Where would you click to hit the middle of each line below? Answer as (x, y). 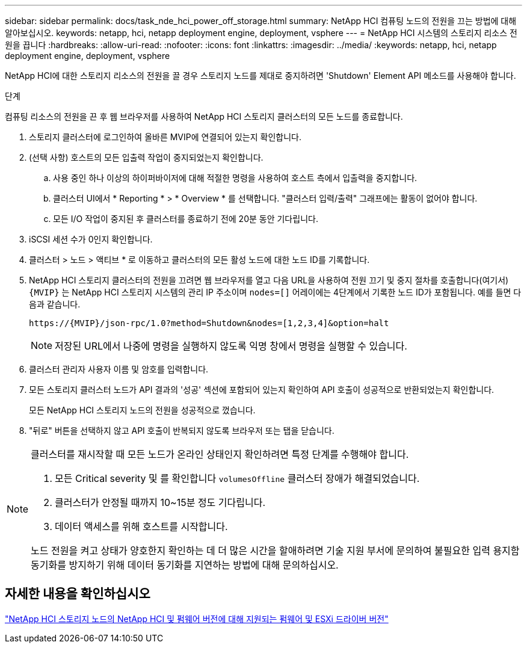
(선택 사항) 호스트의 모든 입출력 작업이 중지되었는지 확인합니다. (146, 157)
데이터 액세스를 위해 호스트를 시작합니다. (141, 526)
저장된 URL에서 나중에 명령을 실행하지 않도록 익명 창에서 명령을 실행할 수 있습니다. (231, 346)
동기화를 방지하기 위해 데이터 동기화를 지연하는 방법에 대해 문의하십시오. (185, 565)
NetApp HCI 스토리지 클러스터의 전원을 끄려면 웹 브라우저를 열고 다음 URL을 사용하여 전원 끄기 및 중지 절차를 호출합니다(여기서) (269, 280)
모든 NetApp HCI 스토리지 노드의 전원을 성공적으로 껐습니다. (142, 410)
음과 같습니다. (55, 304)
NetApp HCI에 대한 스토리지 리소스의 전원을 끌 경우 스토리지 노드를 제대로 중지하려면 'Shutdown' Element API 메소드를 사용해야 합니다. (260, 76)
